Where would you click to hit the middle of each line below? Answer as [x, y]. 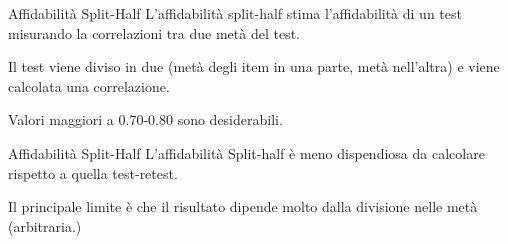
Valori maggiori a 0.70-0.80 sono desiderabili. [145, 119]
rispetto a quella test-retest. [93, 172]
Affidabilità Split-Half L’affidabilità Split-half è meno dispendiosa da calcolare [246, 152]
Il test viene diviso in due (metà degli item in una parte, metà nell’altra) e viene [254, 66]
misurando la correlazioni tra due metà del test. [154, 32]
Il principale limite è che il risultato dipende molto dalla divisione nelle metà [243, 206]
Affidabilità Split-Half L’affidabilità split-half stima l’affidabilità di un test [235, 13]
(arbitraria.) [45, 225]
